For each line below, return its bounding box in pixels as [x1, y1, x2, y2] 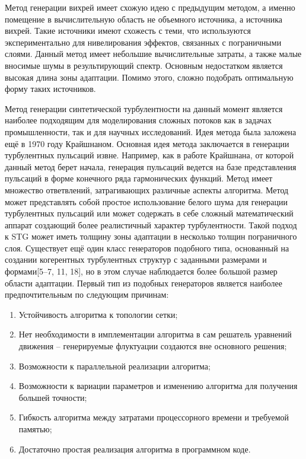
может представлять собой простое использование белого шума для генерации [5, 195, 288, 208]
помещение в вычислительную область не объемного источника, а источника [5, 12, 282, 25]
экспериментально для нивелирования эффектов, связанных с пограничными [5, 36, 282, 48]
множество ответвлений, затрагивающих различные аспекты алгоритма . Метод [5, 183, 289, 196]
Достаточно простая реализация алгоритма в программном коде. [18, 442, 251, 455]
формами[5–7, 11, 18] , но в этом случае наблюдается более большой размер [5, 265, 278, 278]
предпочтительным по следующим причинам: [5, 288, 169, 301]
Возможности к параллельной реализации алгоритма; [18, 359, 211, 372]
